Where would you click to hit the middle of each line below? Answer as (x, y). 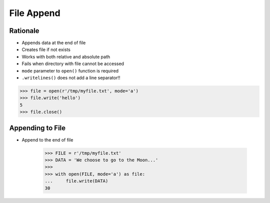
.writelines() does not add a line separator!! (71, 78)
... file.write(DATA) (76, 181)
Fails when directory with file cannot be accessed (73, 64)
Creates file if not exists (46, 49)
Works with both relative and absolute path (66, 56)
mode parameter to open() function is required (70, 70)
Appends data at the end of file (54, 43)
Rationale (24, 31)
